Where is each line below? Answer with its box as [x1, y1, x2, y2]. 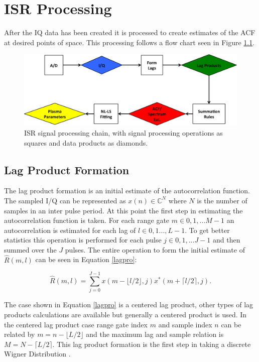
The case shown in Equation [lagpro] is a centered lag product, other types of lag [4, 299, 253, 310]
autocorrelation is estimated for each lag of [4, 224, 136, 235]
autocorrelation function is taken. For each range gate [4, 215, 170, 225]
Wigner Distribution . [4, 348, 71, 359]
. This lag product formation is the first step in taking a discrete [52, 338, 251, 349]
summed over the [4, 244, 57, 255]
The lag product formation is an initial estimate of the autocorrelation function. [4, 185, 250, 196]
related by [4, 329, 35, 339]
